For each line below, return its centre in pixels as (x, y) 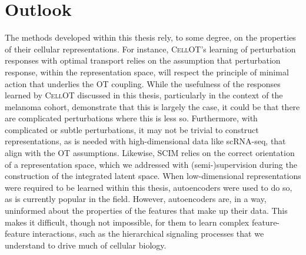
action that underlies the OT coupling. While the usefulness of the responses (143, 83)
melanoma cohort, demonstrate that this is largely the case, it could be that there (152, 106)
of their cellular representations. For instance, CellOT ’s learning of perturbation (150, 49)
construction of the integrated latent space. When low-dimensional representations (153, 176)
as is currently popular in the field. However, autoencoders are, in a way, (136, 199)
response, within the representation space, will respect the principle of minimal (147, 72)
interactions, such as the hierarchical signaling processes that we (148, 234)
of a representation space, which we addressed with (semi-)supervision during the (151, 164)
